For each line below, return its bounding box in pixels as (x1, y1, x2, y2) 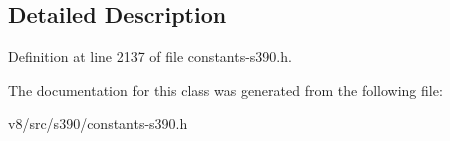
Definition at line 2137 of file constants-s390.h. (8, 46, 292, 67)
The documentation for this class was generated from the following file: (8, 79, 443, 100)
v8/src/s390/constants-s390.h (8, 113, 188, 134)
